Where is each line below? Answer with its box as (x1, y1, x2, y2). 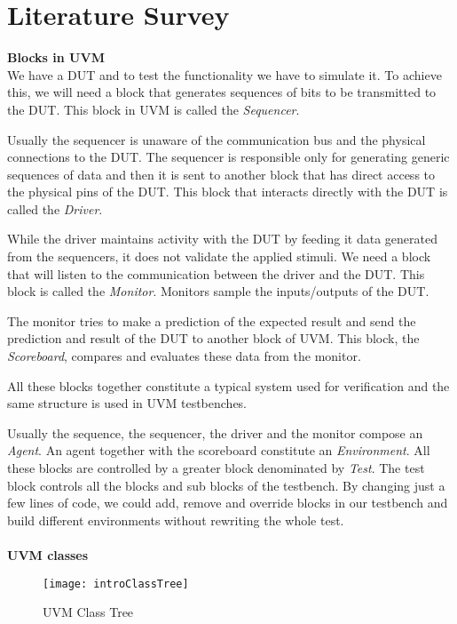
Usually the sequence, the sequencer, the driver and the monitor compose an (7, 423, 423, 442)
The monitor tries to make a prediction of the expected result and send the (7, 311, 416, 330)
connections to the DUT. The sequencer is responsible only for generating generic (7, 148, 450, 166)
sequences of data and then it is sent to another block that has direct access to (7, 164, 436, 183)
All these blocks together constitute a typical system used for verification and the (7, 376, 450, 395)
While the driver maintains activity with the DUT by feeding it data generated (7, 229, 437, 248)
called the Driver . (7, 199, 103, 218)
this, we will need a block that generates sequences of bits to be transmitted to (7, 83, 437, 101)
